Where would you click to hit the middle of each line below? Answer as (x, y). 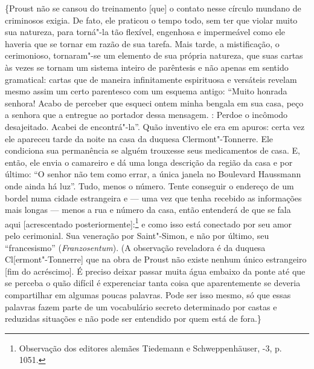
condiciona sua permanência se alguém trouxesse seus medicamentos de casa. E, (152, 150)
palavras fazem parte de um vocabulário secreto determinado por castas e (141, 306)
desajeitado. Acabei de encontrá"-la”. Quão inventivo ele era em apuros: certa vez (155, 126)
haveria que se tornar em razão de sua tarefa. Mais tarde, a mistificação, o (142, 43)
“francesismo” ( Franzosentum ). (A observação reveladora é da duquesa (135, 247)
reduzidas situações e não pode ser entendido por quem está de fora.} (133, 318)
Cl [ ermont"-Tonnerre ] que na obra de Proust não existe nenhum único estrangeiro (156, 259)
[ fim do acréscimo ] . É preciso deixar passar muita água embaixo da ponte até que (155, 271)
